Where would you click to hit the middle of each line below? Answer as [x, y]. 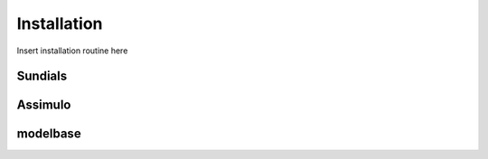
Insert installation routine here [72, 51]
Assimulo [44, 105]
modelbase [49, 134]
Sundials [42, 76]
